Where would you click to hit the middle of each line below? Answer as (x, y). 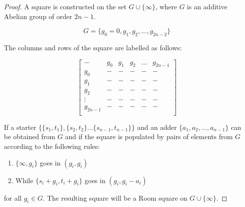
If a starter (20, 127)
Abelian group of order (38, 16)
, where (166, 6)
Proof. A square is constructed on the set (65, 6)
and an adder (157, 127)
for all (13, 197)
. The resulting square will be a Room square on (115, 197)
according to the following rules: (52, 146)
